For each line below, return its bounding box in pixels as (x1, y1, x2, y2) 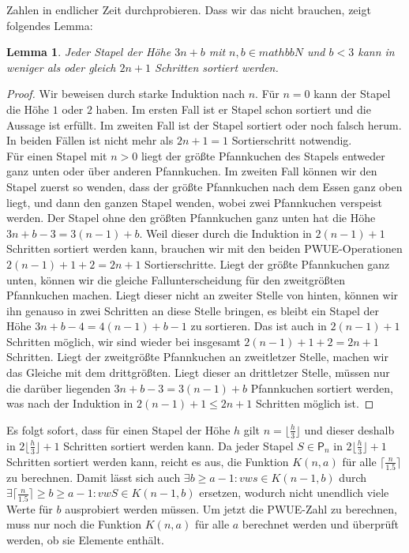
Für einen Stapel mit (6, 147, 107, 164)
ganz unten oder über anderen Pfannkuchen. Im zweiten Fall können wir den (6, 163, 377, 179)
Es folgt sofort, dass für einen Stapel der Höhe (6, 421, 231, 438)
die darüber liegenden (6, 379, 111, 396)
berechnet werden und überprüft (242, 516, 399, 532)
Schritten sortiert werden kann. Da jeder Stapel (63, 437, 294, 453)
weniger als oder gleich (6, 58, 116, 75)
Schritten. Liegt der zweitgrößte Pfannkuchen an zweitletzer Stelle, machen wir (6, 348, 388, 365)
